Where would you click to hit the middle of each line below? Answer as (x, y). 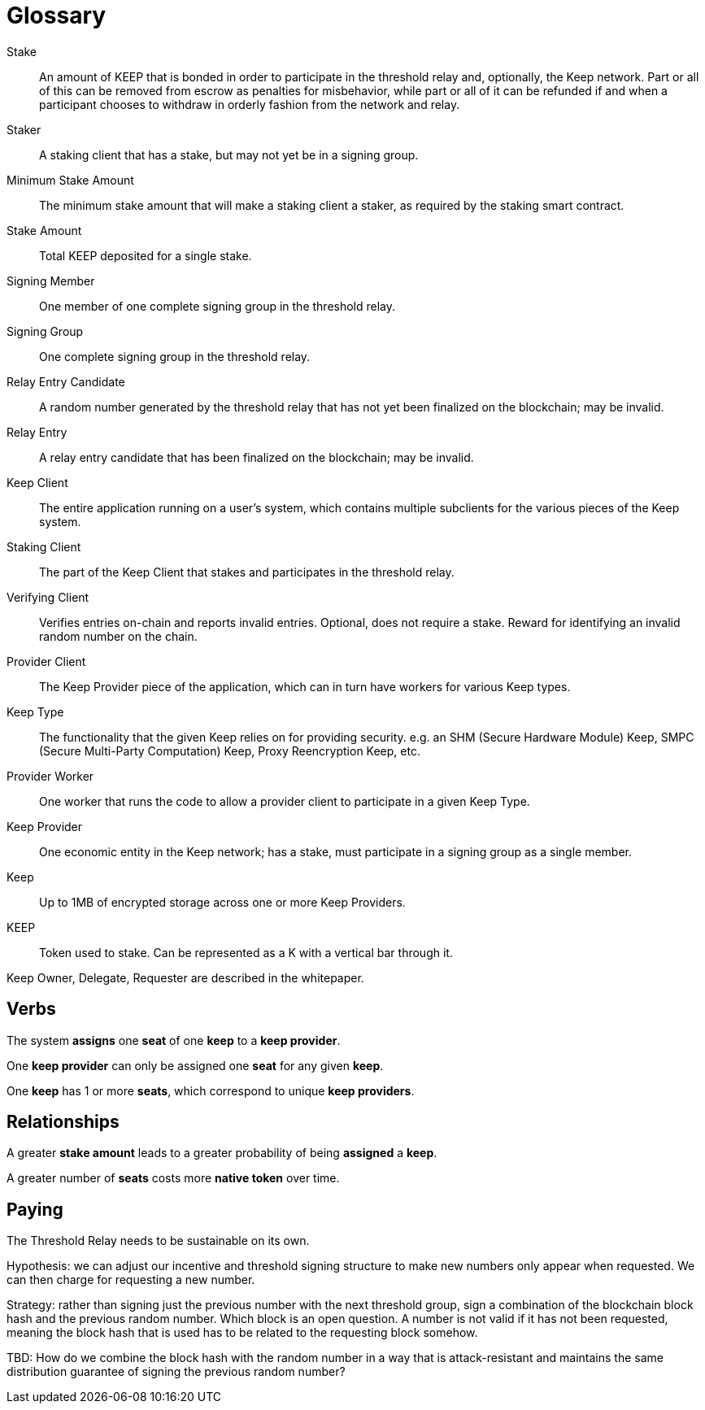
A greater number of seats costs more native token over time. (173, 1178)
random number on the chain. (118, 636)
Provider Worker (50, 776)
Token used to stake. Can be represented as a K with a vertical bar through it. (246, 952)
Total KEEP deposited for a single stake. (146, 255)
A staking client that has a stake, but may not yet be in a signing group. (229, 154)
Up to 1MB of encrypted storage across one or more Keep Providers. (222, 902)
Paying (35, 1209)
